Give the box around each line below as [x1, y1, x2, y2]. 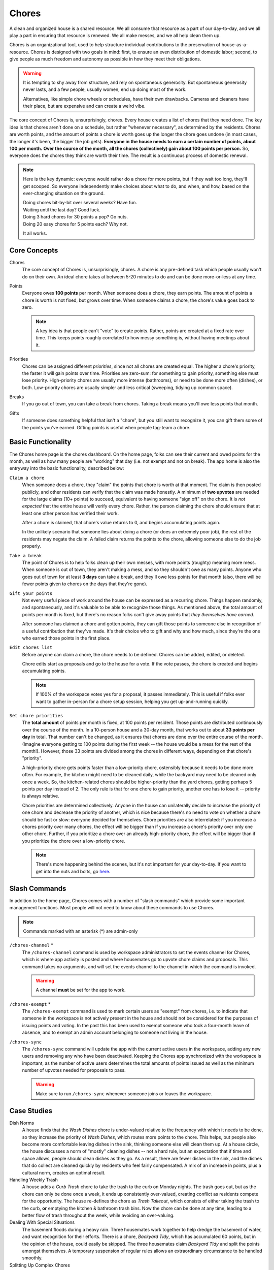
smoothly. [22, 1255, 43, 1261]
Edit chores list [9, 645, 53, 650]
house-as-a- [221, 42, 248, 48]
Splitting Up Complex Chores [9, 1262, 71, 1268]
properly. [22, 543, 41, 549]
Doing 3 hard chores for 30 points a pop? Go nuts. [23, 214, 128, 220]
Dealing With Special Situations [9, 1219, 75, 1225]
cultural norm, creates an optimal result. [22, 1169, 106, 1176]
